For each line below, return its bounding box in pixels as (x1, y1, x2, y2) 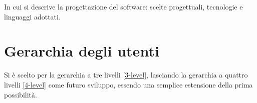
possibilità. (4, 89, 37, 99)
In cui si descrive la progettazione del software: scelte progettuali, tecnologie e (4, 1, 243, 11)
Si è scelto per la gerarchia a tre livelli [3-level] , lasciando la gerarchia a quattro (4, 69, 248, 80)
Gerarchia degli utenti (4, 40, 159, 61)
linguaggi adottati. (4, 11, 61, 21)
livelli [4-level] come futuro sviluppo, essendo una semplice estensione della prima (4, 79, 253, 89)
